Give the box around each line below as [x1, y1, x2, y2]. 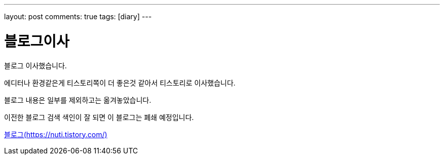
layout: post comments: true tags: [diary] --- [4, 12, 152, 21]
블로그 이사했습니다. [4, 61, 67, 70]
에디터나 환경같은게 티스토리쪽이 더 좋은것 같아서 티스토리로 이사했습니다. [4, 78, 236, 87]
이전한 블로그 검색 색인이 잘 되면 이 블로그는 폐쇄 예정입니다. [4, 112, 194, 122]
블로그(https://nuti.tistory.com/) [4, 130, 107, 139]
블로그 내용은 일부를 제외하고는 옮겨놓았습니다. [4, 95, 152, 104]
